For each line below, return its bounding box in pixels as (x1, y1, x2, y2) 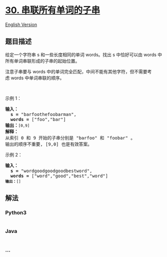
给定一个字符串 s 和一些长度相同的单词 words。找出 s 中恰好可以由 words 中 (5, 51, 162, 58)
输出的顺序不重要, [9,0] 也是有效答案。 (5, 141, 92, 147)
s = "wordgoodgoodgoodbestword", (10, 168, 92, 174)
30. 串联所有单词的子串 (5, 5, 100, 16)
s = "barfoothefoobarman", (10, 111, 76, 117)
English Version (5, 21, 37, 28)
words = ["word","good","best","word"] (10, 173, 108, 179)
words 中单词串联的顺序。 (10, 75, 64, 81)
